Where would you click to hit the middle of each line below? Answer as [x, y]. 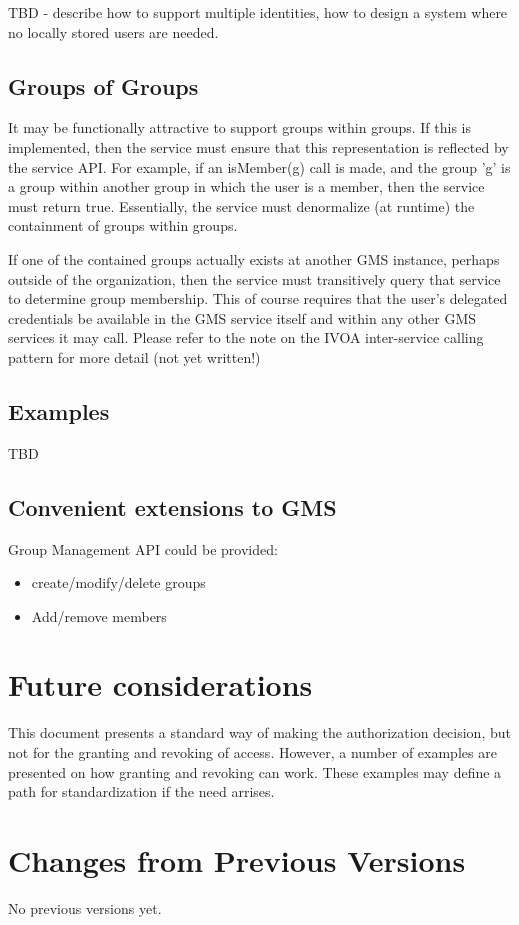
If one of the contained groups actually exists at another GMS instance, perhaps [254, 258]
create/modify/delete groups [118, 582]
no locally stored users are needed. [113, 31]
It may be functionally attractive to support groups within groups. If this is [239, 127]
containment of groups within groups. [123, 225]
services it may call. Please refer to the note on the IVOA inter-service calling [246, 337]
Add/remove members [99, 615]
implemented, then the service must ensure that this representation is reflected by [258, 146]
